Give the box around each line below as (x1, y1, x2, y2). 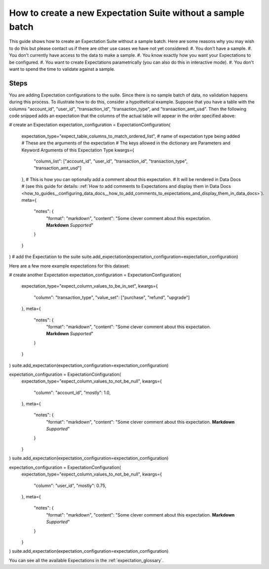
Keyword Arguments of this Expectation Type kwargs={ (21, 147, 134, 153)
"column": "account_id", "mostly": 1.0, (34, 390, 111, 395)
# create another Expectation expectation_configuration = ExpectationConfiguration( (9, 272, 182, 278)
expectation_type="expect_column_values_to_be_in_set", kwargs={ (21, 283, 158, 289)
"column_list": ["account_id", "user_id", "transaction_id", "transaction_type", (34, 158, 188, 164)
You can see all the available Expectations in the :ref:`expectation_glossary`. (9, 557, 164, 563)
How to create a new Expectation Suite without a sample (9, 7, 245, 18)
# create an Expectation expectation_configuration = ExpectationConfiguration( (9, 122, 171, 128)
